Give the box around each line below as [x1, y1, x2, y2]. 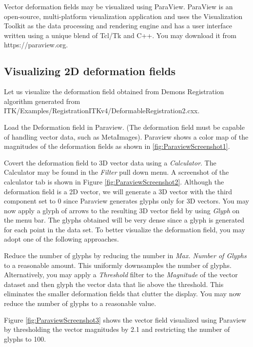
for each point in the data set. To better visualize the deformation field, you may [4, 224, 245, 234]
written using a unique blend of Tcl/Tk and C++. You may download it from [4, 30, 236, 40]
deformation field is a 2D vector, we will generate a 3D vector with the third [4, 186, 233, 196]
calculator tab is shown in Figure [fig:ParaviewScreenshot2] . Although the [4, 176, 224, 186]
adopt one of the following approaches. [4, 234, 119, 244]
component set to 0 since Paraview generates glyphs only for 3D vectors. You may [4, 196, 249, 206]
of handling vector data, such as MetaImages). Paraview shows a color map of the [4, 131, 249, 142]
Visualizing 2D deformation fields [4, 63, 176, 79]
